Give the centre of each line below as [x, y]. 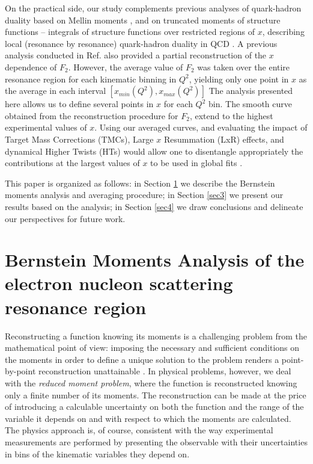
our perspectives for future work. [65, 218]
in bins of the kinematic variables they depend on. [97, 453]
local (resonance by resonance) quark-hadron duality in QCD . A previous [141, 43]
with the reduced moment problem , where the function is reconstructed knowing [151, 382]
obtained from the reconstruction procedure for [92, 115]
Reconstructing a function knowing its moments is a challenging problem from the [156, 336]
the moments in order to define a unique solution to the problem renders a [142, 359]
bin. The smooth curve [250, 104]
